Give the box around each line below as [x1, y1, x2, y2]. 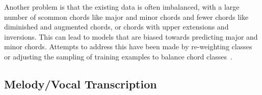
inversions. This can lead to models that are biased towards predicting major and [4, 31, 258, 42]
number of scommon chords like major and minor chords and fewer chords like [4, 11, 249, 22]
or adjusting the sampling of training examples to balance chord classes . [4, 51, 232, 61]
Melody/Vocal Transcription [4, 76, 157, 91]
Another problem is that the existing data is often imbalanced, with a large [4, 2, 240, 12]
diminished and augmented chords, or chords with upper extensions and [4, 21, 229, 32]
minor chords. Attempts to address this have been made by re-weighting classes [4, 41, 252, 52]
